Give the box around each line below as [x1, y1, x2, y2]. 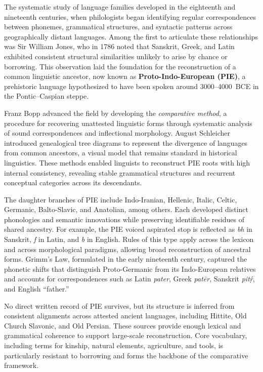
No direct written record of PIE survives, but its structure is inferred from [4, 300, 235, 311]
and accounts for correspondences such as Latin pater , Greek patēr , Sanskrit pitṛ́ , [4, 273, 255, 284]
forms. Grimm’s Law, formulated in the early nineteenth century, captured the [4, 254, 247, 264]
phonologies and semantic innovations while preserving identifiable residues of [4, 214, 245, 224]
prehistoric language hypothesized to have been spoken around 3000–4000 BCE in [4, 80, 259, 91]
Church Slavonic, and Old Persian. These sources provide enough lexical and [4, 320, 241, 330]
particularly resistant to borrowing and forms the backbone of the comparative [4, 350, 248, 360]
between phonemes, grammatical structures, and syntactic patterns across [4, 21, 233, 32]
